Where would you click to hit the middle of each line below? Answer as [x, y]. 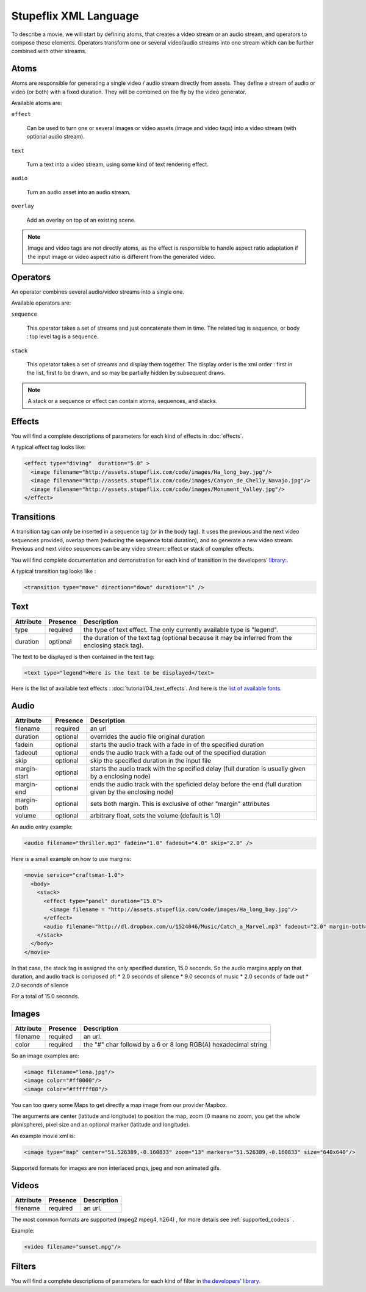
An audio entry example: [42, 827]
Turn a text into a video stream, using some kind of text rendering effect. [117, 164]
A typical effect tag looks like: [48, 447]
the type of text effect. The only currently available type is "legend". [181, 630]
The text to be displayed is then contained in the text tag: [83, 656]
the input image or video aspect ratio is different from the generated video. [122, 256]
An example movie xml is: [43, 1136]
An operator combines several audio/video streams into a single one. [98, 292]
